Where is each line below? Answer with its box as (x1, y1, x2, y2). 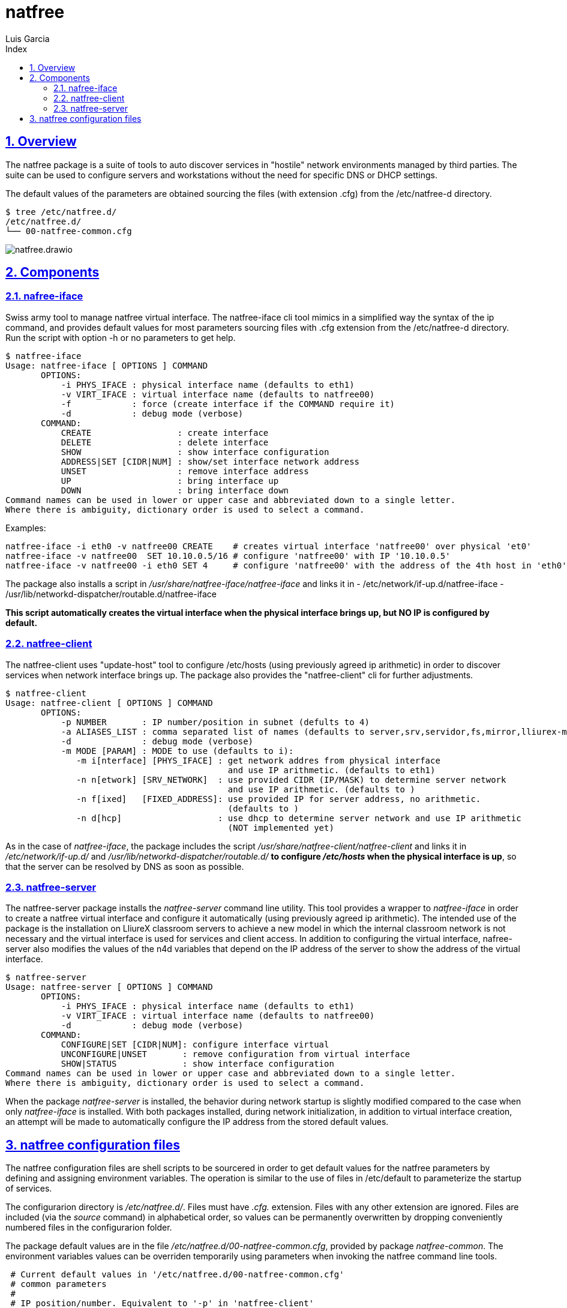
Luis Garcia (5, 33, 50, 44)
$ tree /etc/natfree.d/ (5, 206, 117, 217)
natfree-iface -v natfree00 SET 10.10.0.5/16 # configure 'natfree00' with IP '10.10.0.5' (5, 550, 451, 561)
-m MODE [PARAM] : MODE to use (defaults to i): (61, 746, 294, 756)
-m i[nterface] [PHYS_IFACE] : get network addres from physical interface (76, 755, 440, 765)
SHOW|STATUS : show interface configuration (61, 1059, 334, 1069)
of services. (5, 1183, 52, 1194)
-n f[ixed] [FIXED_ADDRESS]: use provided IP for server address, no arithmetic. (76, 794, 481, 804)
